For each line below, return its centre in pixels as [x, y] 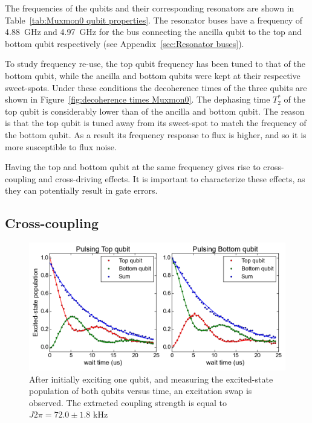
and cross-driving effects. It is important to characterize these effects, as [172, 178]
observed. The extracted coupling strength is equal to [128, 402]
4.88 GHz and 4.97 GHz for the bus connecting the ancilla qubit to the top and [154, 32]
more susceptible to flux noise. [61, 146]
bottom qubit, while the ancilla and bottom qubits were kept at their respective [153, 75]
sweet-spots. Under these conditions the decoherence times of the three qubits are [156, 87]
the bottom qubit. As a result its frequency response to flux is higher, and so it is [156, 134]
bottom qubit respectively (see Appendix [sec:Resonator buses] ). [125, 43]
